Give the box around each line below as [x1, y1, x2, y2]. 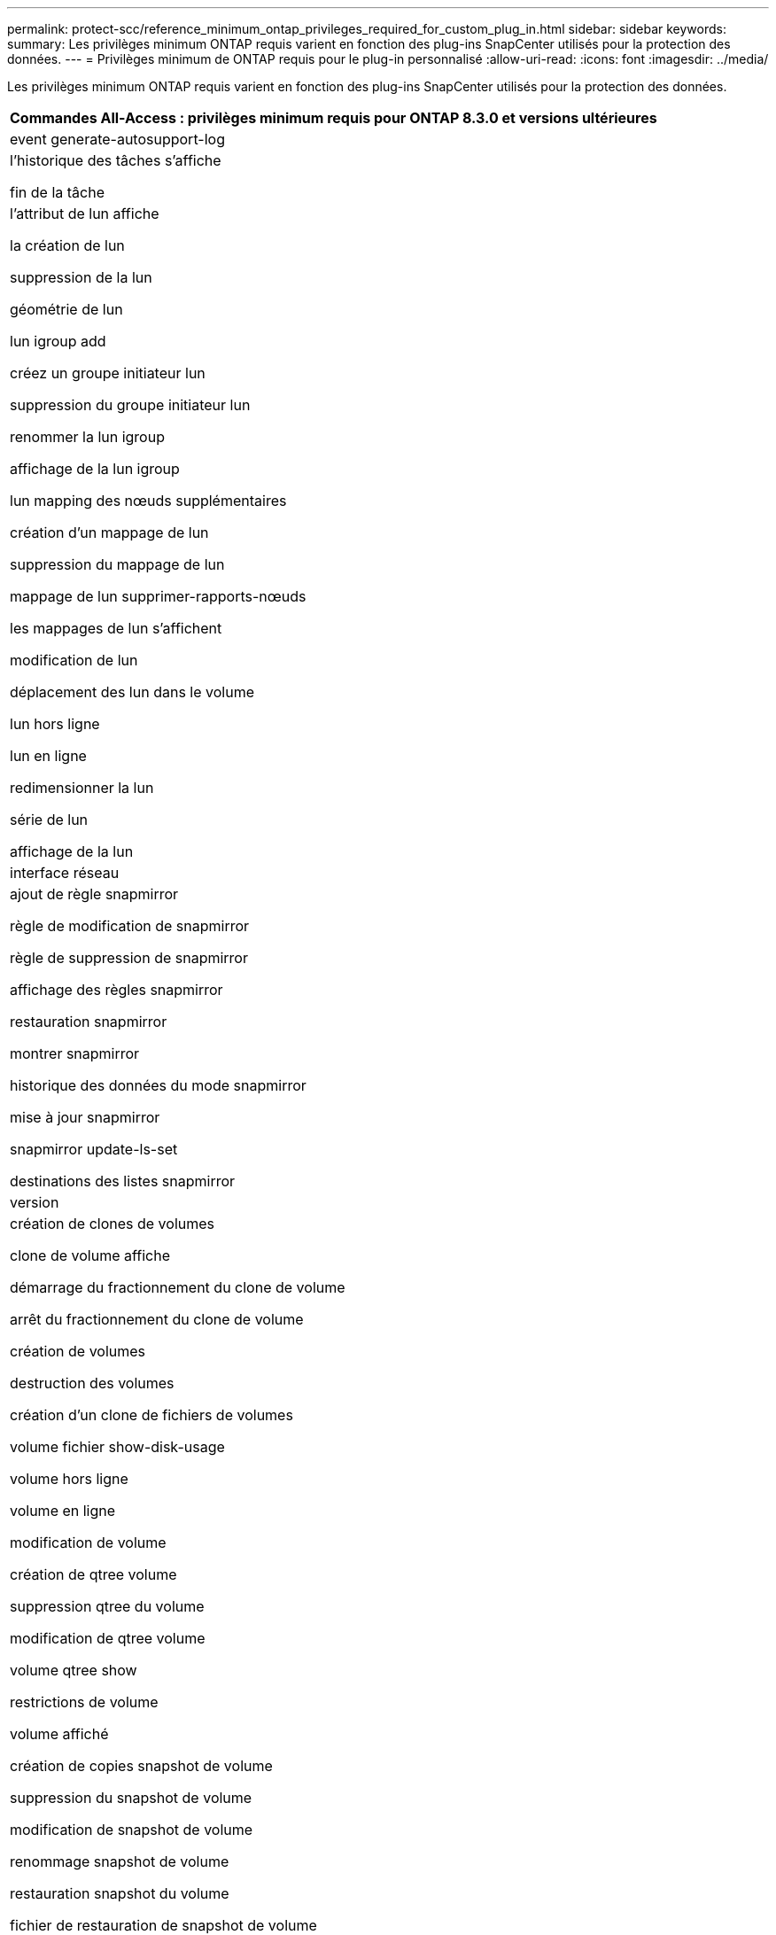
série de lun [10, 811, 89, 828]
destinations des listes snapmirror [10, 1172, 236, 1190]
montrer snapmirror [10, 1045, 140, 1062]
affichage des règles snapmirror [10, 981, 223, 999]
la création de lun [10, 237, 125, 254]
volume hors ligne [10, 1470, 128, 1488]
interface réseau [10, 864, 120, 882]
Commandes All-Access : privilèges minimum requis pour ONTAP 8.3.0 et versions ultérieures [10, 109, 657, 127]
